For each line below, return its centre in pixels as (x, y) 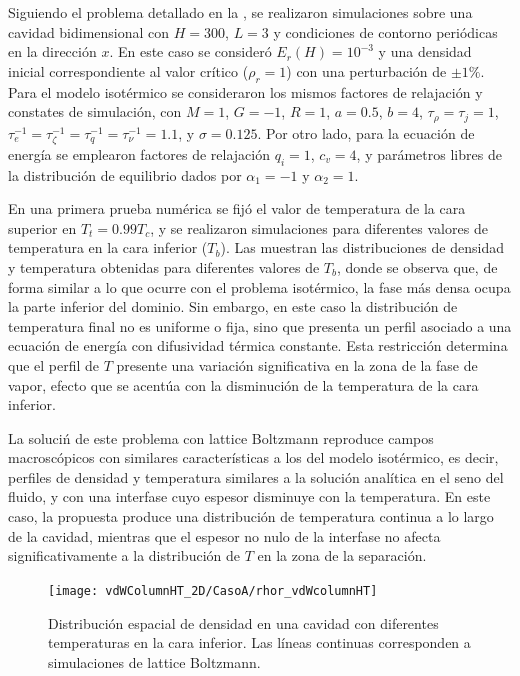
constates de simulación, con (95, 111)
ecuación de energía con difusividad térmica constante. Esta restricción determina (258, 345)
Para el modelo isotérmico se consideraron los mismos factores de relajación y (245, 91)
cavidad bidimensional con (89, 31)
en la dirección (52, 51)
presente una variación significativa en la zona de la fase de (297, 364)
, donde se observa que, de (417, 266)
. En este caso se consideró (190, 51)
